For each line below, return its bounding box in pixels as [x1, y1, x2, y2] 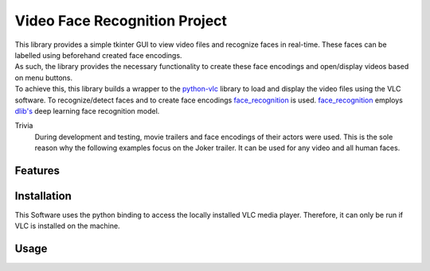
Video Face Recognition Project [14, 12, 227, 29]
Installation [14, 189, 72, 203]
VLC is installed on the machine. [14, 221, 120, 230]
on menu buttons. [14, 72, 73, 83]
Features [14, 164, 60, 177]
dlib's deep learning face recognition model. [14, 106, 160, 115]
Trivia [14, 121, 33, 130]
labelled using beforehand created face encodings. [14, 50, 182, 60]
